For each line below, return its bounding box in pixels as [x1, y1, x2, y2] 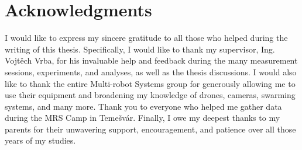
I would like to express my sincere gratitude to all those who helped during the [5, 32, 288, 44]
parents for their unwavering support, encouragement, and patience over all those [5, 123, 296, 135]
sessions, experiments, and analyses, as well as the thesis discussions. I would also [5, 65, 297, 78]
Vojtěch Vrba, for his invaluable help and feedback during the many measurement [5, 54, 298, 67]
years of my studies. [5, 134, 76, 146]
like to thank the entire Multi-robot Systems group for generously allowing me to [5, 77, 296, 89]
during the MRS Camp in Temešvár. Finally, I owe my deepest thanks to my [5, 111, 280, 124]
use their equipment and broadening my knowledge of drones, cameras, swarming [5, 89, 296, 101]
